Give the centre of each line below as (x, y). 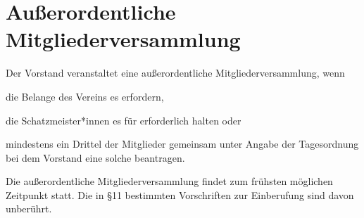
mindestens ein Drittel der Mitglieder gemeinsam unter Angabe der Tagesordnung (182, 144)
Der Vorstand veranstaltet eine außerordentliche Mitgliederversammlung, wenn (175, 73)
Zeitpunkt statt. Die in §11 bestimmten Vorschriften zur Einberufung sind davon (180, 194)
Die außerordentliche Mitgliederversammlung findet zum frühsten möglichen (169, 181)
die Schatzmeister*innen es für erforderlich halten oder (124, 120)
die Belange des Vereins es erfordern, (85, 96)
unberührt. (29, 209)
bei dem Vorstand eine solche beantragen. (95, 157)
